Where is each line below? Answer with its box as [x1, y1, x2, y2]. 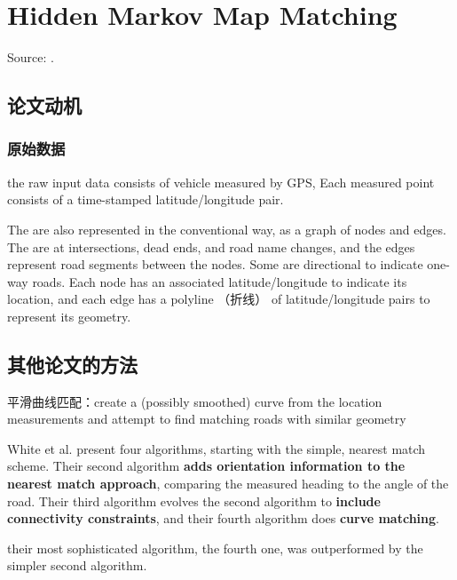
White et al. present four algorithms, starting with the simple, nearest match [7, 439, 426, 457]
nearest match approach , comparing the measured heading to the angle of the [7, 474, 449, 493]
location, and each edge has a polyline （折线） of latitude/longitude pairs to [7, 290, 430, 308]
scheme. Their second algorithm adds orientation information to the [7, 457, 406, 475]
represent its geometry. [7, 306, 131, 325]
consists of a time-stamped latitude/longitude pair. [7, 190, 284, 209]
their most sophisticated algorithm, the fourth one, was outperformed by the [7, 538, 423, 557]
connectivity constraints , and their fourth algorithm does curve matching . [7, 509, 439, 528]
